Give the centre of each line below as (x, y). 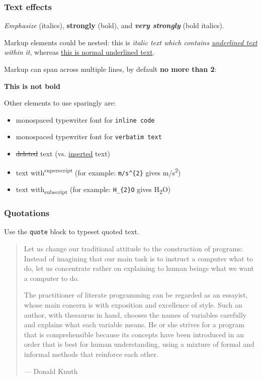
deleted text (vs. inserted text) (63, 154)
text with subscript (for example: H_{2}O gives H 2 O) (93, 190)
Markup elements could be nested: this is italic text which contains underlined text (131, 42)
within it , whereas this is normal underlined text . (79, 52)
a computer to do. (52, 278)
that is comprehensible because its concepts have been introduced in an (134, 334)
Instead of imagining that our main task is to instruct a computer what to (138, 258)
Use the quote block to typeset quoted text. (72, 231)
